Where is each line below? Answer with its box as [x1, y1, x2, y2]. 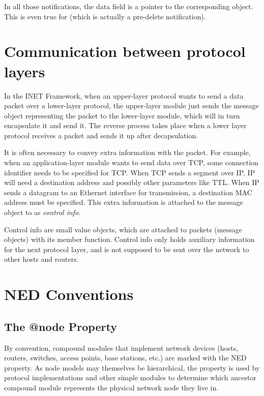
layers [4, 60, 45, 81]
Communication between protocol [4, 41, 246, 62]
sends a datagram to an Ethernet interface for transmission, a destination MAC [4, 187, 252, 197]
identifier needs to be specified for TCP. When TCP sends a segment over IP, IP [4, 167, 255, 177]
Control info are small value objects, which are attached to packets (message [4, 224, 242, 234]
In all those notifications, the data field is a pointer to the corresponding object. [4, 1, 253, 11]
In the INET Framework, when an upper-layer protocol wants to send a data [4, 90, 244, 101]
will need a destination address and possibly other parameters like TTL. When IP [4, 177, 259, 188]
